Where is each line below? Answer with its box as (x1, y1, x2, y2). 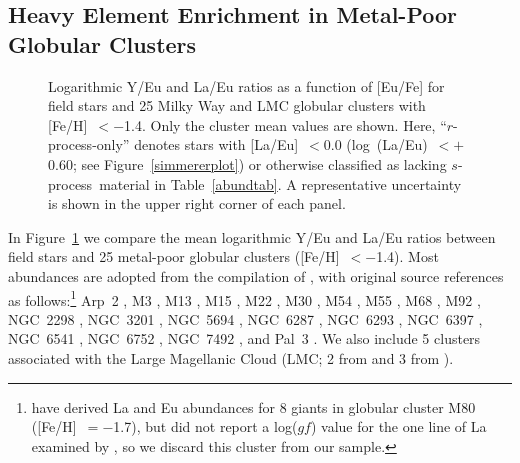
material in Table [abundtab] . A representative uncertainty (99, 173, 462, 194)
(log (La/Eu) (346, 134, 428, 155)
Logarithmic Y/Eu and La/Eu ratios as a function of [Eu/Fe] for (48, 75, 445, 96)
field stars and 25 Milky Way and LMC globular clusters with (48, 95, 426, 116)
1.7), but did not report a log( (113, 416, 298, 437)
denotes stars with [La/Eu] (134, 134, 299, 155)
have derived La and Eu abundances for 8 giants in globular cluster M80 (31, 396, 476, 417)
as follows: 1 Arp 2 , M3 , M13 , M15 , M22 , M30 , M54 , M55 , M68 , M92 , (8, 286, 481, 310)
